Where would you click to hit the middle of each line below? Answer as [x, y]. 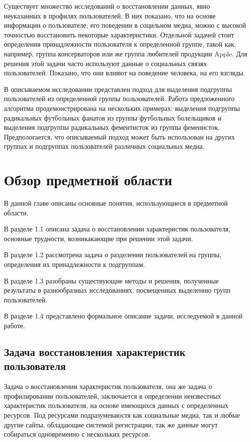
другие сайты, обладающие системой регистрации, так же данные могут [111, 424]
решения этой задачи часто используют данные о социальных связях [105, 63]
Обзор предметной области [88, 180]
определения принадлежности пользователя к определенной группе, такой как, [120, 44]
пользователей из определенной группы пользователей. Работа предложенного [119, 98]
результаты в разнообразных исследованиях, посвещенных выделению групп [117, 290]
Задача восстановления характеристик [95, 351]
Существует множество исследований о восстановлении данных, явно [107, 6]
